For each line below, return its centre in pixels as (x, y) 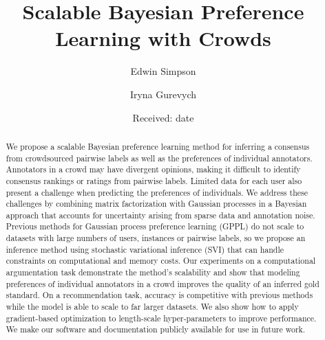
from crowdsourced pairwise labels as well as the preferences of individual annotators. (159, 158)
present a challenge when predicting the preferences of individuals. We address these (157, 192)
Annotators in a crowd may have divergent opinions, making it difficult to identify (153, 169)
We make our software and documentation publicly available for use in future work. (156, 329)
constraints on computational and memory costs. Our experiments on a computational (161, 261)
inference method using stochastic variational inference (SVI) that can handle (145, 249)
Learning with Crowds (163, 38)
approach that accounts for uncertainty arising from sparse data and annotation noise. (160, 215)
